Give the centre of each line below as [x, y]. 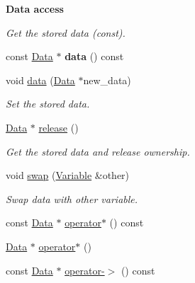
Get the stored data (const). [66, 32]
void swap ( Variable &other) [68, 175]
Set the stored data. [48, 104]
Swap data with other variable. [72, 198]
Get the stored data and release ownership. [98, 151]
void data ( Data [40, 80]
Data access [35, 8]
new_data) [107, 80]
